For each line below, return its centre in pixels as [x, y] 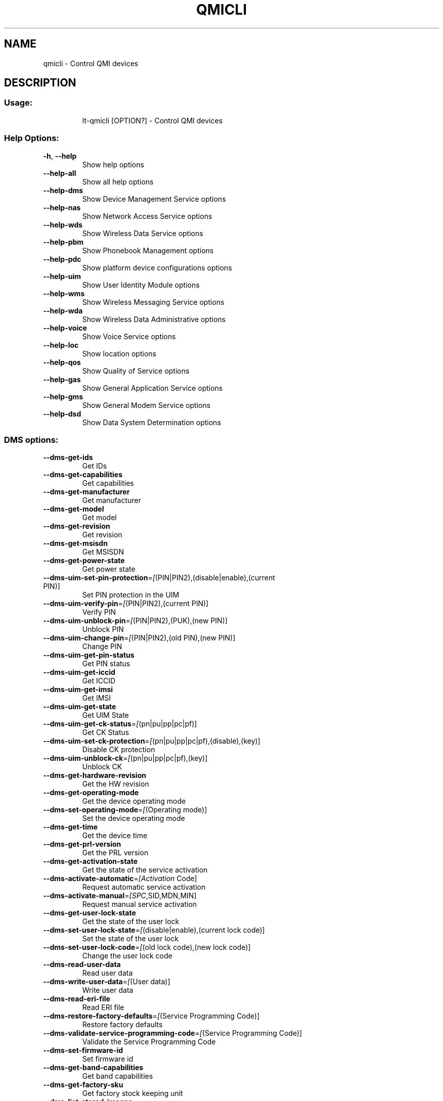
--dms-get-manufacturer [86, 492]
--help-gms [63, 396]
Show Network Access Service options [147, 216]
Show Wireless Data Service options [143, 233]
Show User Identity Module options [141, 285]
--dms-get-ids [68, 457]
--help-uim [62, 276]
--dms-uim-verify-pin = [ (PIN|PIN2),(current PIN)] [126, 604]
